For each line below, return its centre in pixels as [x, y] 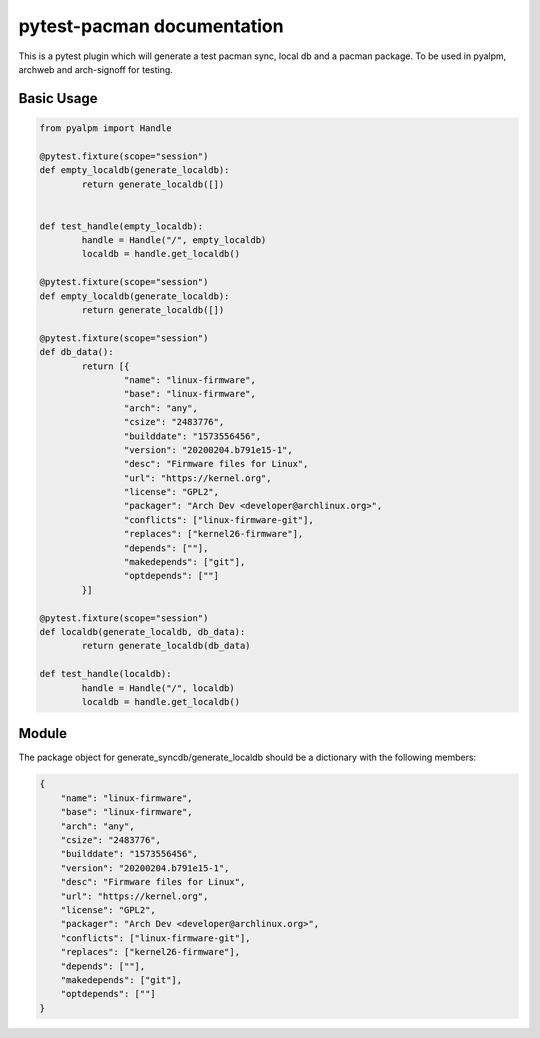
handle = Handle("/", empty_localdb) [174, 240]
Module [42, 733]
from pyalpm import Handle [105, 128]
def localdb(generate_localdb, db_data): [142, 631]
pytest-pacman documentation [151, 26]
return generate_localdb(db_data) [166, 646]
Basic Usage [58, 98]
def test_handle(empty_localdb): [121, 226]
